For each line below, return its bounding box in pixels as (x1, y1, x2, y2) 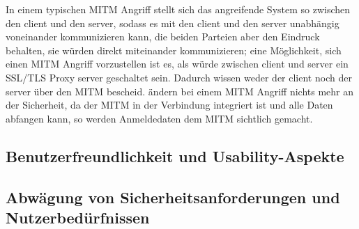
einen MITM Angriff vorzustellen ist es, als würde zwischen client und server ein (6, 56, 349, 71)
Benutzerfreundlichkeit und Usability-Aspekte (6, 145, 344, 166)
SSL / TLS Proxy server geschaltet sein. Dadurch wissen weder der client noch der (6, 70, 352, 84)
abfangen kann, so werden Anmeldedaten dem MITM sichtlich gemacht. (6, 111, 313, 125)
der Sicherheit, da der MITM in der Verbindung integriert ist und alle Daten (6, 97, 333, 112)
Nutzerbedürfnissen (6, 206, 150, 228)
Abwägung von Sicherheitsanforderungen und (6, 186, 340, 207)
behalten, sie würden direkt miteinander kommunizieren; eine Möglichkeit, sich (6, 42, 342, 57)
